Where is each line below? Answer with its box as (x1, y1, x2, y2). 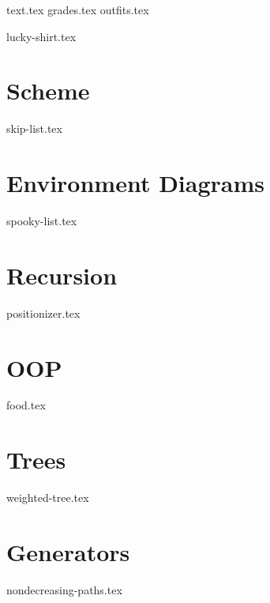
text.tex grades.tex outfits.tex (6, 2, 149, 17)
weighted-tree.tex (6, 489, 89, 506)
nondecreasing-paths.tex (6, 581, 122, 597)
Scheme (6, 74, 90, 107)
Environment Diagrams (6, 167, 265, 199)
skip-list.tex (6, 120, 62, 137)
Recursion (6, 258, 118, 291)
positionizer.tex (6, 304, 81, 321)
